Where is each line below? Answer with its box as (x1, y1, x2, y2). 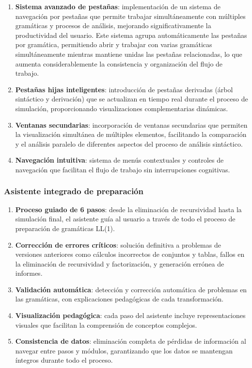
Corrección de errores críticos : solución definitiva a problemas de (15, 239, 221, 250)
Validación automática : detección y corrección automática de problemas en (15, 284, 247, 294)
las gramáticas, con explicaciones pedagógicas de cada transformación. (15, 294, 224, 304)
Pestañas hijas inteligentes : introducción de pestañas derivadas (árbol (15, 84, 233, 94)
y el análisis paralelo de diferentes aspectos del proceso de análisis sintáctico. (15, 138, 243, 149)
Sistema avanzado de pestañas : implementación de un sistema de (15, 1, 220, 11)
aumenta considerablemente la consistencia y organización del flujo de (15, 58, 223, 68)
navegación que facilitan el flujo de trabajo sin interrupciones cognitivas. (15, 164, 230, 174)
